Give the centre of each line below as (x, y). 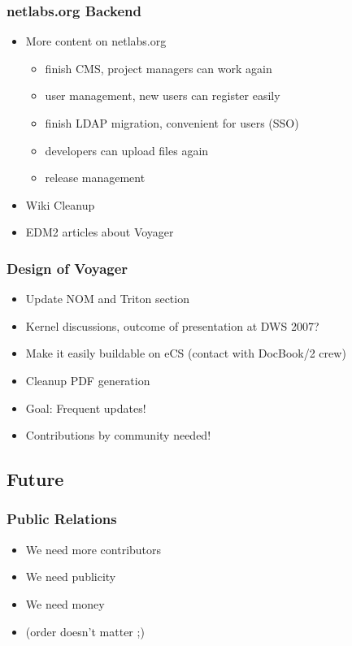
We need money (65, 603)
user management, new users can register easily (163, 95)
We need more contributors (93, 549)
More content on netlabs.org (96, 41)
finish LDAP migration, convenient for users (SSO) (172, 123)
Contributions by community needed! (118, 435)
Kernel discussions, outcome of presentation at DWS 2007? (172, 325)
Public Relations (62, 519)
